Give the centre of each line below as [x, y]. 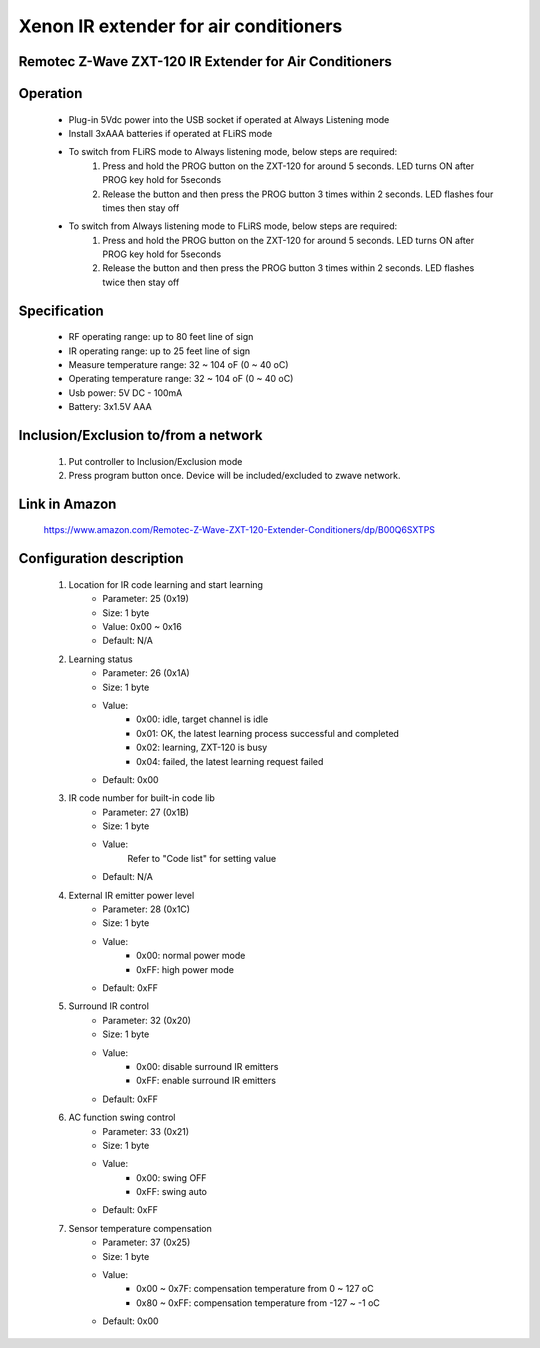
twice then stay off [141, 282]
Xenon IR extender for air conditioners [180, 26]
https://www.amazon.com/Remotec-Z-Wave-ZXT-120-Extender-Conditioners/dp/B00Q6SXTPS [239, 530]
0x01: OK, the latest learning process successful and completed [268, 733]
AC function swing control [122, 1117]
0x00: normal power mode [191, 956]
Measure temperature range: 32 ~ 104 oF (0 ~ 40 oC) [178, 365]
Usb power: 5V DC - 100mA [125, 392]
